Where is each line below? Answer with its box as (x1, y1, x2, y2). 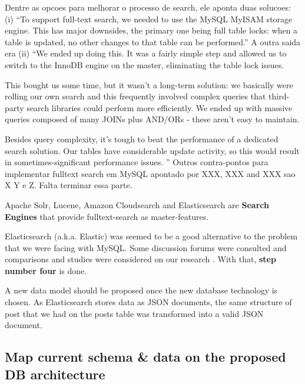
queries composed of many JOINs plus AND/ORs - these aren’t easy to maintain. (5, 113, 300, 125)
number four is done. (5, 264, 87, 276)
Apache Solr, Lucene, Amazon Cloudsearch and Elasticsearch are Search (5, 198, 269, 211)
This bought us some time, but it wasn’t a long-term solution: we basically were (5, 78, 293, 91)
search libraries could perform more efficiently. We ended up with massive (26, 101, 293, 113)
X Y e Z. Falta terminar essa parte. (5, 179, 132, 191)
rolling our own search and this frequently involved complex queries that (5, 90, 266, 102)
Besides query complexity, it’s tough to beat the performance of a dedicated (5, 132, 279, 145)
